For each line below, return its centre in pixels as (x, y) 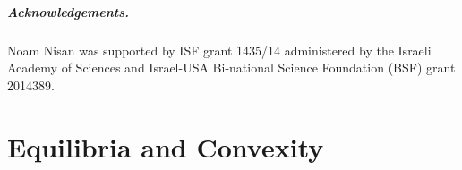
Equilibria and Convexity (166, 146)
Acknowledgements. (68, 11)
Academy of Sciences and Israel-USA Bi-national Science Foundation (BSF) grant (231, 68)
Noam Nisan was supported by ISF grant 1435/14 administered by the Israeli (219, 50)
